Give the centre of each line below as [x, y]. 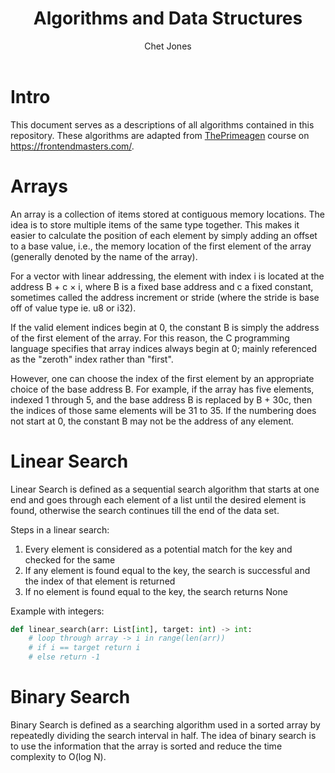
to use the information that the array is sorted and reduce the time [146, 746]
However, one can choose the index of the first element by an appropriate [162, 378]
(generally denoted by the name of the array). [104, 256]
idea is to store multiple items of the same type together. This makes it [155, 224]
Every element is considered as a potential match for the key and [158, 549]
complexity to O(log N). [58, 756]
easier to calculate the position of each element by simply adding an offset [164, 235]
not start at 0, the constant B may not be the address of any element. [152, 421]
